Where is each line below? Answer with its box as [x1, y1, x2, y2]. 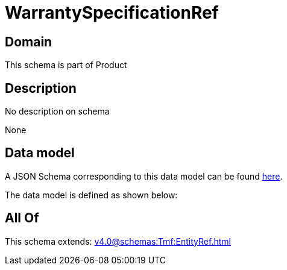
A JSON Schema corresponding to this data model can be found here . [5, 171, 283, 181]
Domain [5, 34, 52, 49]
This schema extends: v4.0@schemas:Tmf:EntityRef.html [5, 236, 231, 246]
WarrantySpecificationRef [5, 2, 219, 23]
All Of [5, 210, 39, 226]
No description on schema [5, 106, 110, 117]
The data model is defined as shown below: [5, 189, 178, 200]
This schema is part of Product [5, 60, 127, 71]
